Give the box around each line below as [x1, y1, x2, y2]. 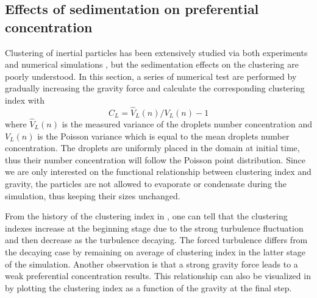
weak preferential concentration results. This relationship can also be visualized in [5, 269, 311, 282]
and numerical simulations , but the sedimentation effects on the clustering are [5, 58, 299, 71]
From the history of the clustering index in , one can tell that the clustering [5, 210, 288, 222]
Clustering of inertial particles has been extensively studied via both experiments [5, 46, 308, 59]
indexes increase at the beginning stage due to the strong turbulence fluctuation [5, 221, 304, 234]
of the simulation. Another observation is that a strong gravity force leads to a [5, 257, 298, 270]
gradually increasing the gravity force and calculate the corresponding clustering [5, 82, 305, 94]
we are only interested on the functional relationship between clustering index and [5, 165, 312, 178]
